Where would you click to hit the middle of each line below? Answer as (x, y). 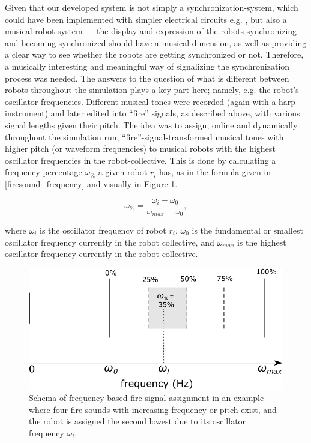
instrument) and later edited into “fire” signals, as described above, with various (152, 113)
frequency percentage (44, 172)
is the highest (261, 242)
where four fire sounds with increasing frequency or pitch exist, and (153, 409)
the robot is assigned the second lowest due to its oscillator (137, 421)
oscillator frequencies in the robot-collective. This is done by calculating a (140, 160)
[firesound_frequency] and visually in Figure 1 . (91, 183)
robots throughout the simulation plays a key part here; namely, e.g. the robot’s (152, 90)
